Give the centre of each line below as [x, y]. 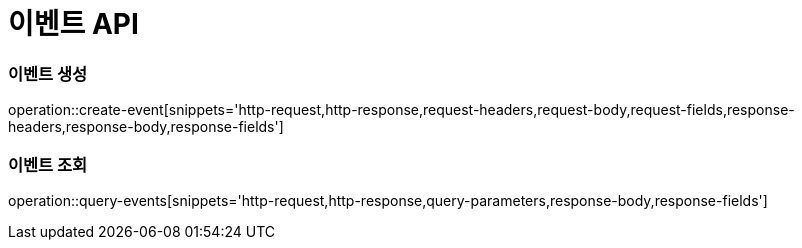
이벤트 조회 [48, 164]
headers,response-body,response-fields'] [146, 127]
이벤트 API [73, 24]
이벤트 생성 [48, 73]
